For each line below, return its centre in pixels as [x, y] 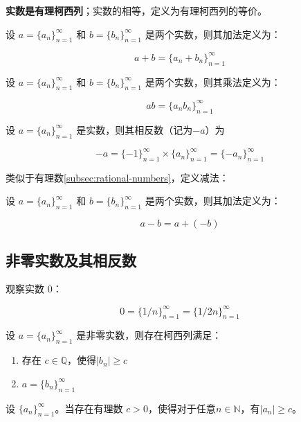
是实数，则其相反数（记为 [135, 129]
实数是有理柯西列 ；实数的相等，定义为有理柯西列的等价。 [136, 10]
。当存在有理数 [89, 408]
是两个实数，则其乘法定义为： [213, 81]
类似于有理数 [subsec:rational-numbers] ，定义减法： [117, 177]
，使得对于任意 [182, 408]
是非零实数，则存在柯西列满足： [149, 335]
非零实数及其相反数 [71, 260]
